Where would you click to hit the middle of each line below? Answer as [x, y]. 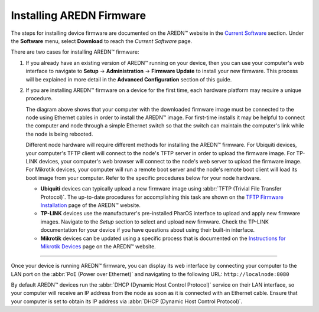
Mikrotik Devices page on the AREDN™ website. [98, 246]
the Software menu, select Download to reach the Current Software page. [102, 41]
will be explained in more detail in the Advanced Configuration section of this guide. [129, 79]
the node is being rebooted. [59, 134]
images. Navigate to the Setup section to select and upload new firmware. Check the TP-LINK [154, 222]
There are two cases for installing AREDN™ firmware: [75, 52]
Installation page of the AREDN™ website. [91, 205]
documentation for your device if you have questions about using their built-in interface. [148, 230]
